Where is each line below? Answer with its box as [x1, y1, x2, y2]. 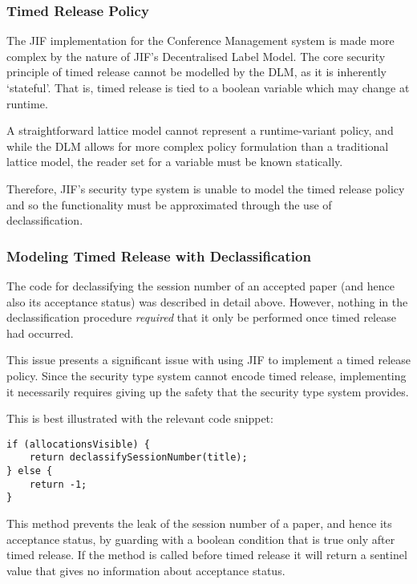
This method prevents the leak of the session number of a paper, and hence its [6, 515, 392, 531]
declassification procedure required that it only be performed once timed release [6, 309, 396, 326]
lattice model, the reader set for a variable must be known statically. [6, 153, 343, 170]
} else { [6, 465, 53, 477]
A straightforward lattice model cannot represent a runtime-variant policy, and [6, 122, 394, 139]
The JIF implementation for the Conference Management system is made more [6, 32, 395, 49]
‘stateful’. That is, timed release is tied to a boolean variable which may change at [6, 79, 410, 95]
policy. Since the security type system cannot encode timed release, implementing [6, 367, 407, 383]
